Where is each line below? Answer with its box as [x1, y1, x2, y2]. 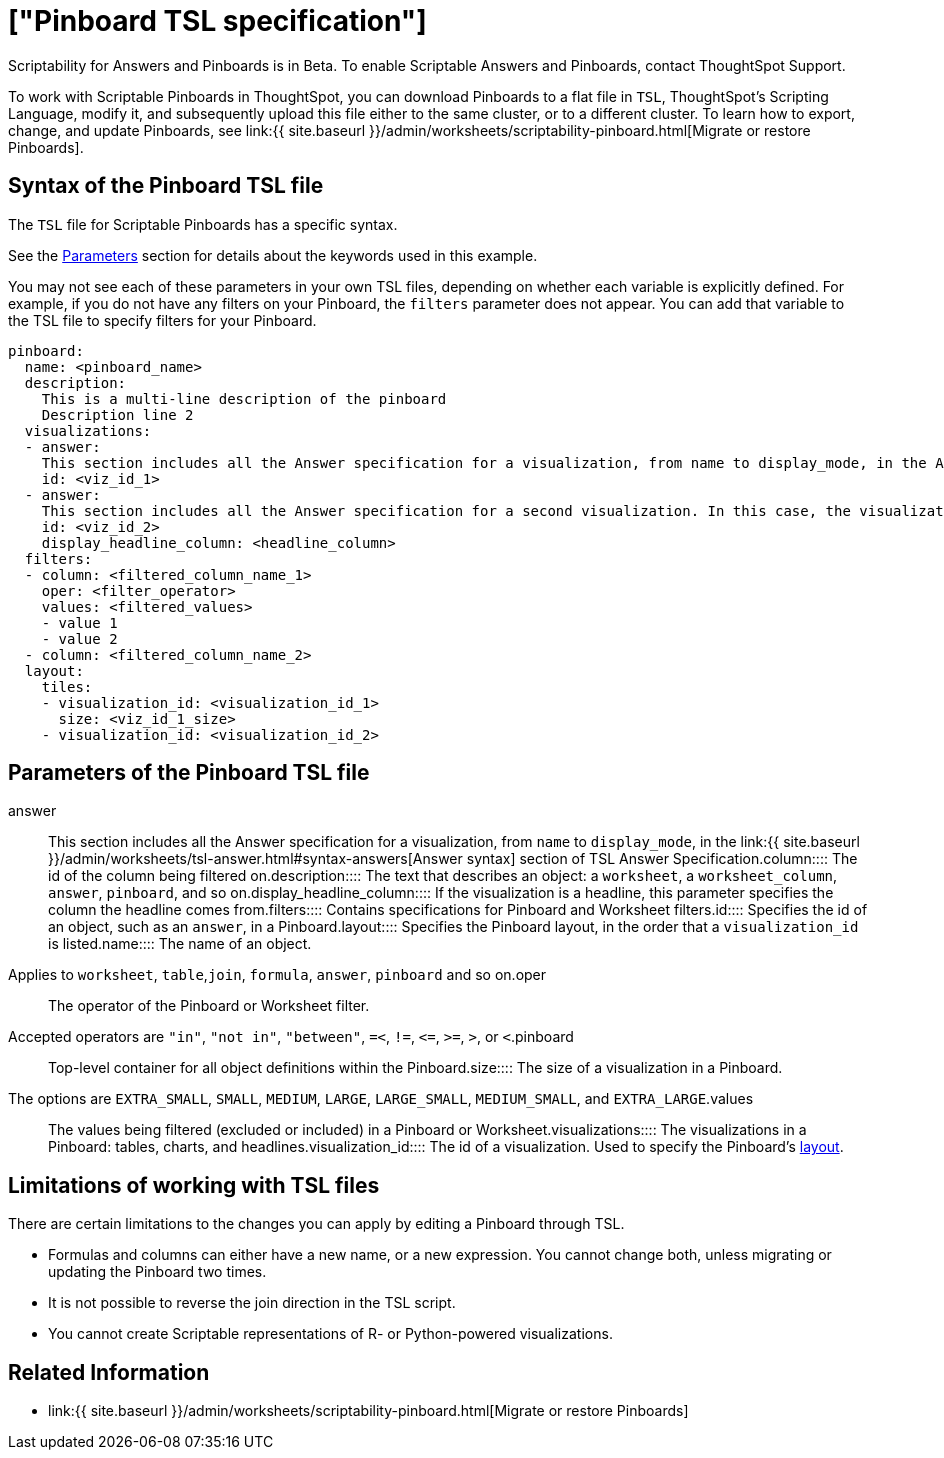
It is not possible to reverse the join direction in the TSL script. [48, 1294, 456, 1312]
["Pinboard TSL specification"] [8, 4, 427, 38]
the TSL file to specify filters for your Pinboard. [8, 311, 317, 329]
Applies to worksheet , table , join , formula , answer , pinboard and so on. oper [8, 966, 547, 984]
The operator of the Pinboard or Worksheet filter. [48, 997, 370, 1015]
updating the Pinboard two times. [48, 1263, 267, 1281]
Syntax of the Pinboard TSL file [8, 173, 324, 199]
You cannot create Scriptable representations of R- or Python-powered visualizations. [48, 1325, 613, 1343]
